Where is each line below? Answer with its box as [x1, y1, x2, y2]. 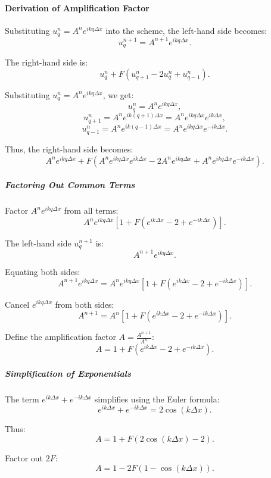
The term [5, 392, 39, 405]
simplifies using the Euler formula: [94, 392, 220, 405]
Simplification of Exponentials [5, 367, 131, 379]
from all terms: [64, 204, 119, 217]
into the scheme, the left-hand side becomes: [105, 24, 267, 36]
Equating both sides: [5, 265, 80, 277]
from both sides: [55, 298, 114, 310]
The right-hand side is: [5, 56, 88, 68]
